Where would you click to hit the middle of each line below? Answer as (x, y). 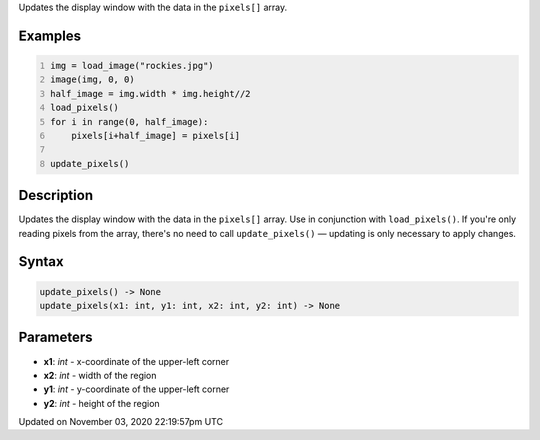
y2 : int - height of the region (101, 403)
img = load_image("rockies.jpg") (132, 65)
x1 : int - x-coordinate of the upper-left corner (136, 361)
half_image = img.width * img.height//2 (150, 93)
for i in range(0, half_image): (129, 121)
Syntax (41, 261)
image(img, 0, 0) (92, 79)
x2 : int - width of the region (100, 375)
